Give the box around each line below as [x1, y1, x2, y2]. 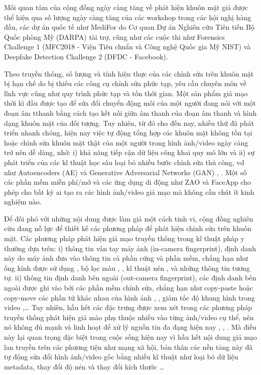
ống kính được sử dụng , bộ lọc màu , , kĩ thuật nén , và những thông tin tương [4, 262, 250, 273]
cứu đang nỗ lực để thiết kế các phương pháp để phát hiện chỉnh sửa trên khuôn [4, 223, 251, 234]
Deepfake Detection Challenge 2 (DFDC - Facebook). [4, 51, 168, 61]
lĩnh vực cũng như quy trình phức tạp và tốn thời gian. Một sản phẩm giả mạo [4, 88, 248, 98]
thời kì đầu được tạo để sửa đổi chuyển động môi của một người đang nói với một [4, 98, 256, 108]
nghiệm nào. [4, 196, 42, 207]
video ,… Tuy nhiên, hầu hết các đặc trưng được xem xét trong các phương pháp [4, 302, 252, 313]
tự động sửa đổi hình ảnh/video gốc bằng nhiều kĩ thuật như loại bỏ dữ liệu [4, 351, 238, 362]
